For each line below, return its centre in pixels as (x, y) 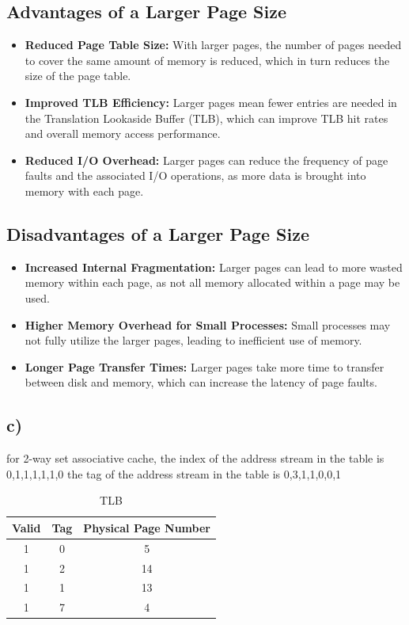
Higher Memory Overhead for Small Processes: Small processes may (208, 324)
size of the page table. (78, 76)
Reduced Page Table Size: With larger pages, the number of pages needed (213, 45)
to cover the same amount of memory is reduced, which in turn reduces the (207, 60)
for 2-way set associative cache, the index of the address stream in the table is (195, 458)
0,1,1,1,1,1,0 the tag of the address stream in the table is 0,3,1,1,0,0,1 (174, 473)
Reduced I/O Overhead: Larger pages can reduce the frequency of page (206, 160)
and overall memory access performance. (123, 133)
